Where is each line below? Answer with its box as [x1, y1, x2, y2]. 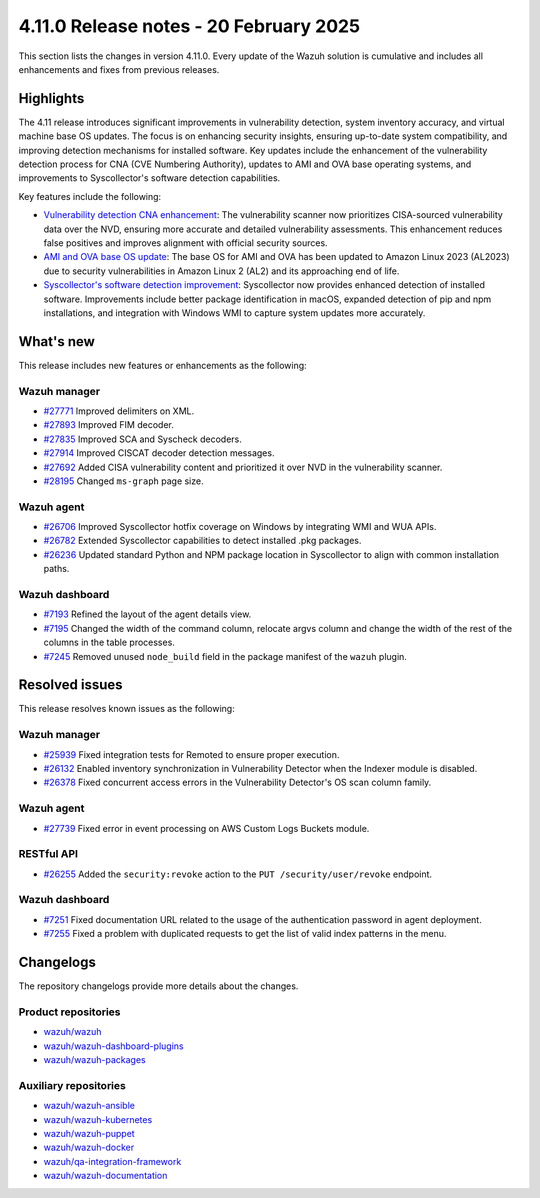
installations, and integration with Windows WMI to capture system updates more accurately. [43, 306, 426, 319]
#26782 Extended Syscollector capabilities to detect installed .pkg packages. [43, 535, 362, 547]
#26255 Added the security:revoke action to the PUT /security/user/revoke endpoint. [43, 868, 433, 880]
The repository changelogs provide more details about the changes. [18, 980, 299, 992]
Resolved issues [18, 676, 124, 694]
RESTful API [18, 847, 79, 861]
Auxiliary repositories [18, 1078, 127, 1092]
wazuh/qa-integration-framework [43, 1155, 182, 1167]
